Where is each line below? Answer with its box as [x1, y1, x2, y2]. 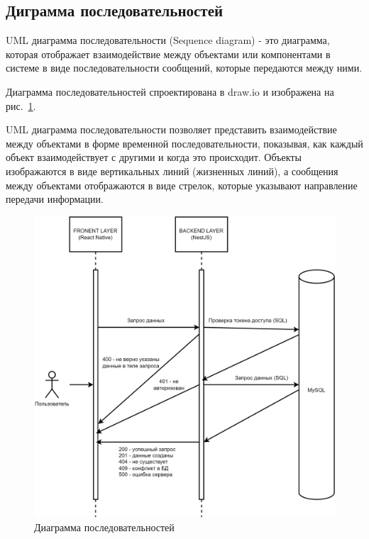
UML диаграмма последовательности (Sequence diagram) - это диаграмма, [6, 33, 330, 48]
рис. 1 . [6, 98, 36, 113]
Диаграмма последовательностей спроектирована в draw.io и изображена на [6, 84, 334, 99]
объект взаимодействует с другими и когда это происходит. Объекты [6, 150, 302, 165]
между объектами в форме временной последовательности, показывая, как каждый [6, 135, 363, 150]
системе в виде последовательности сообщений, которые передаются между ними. [6, 60, 363, 75]
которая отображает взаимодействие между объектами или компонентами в [6, 46, 331, 61]
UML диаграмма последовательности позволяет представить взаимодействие [6, 122, 337, 137]
